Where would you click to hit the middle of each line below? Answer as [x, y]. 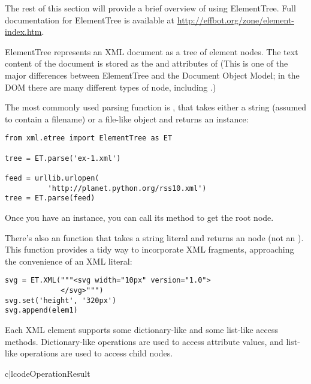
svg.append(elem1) [41, 310]
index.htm [23, 31]
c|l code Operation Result [48, 373]
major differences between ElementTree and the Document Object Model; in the [152, 75]
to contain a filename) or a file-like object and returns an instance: [127, 118]
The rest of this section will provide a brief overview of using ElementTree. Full [150, 8]
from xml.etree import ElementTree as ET [89, 138]
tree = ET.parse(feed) [50, 198]
